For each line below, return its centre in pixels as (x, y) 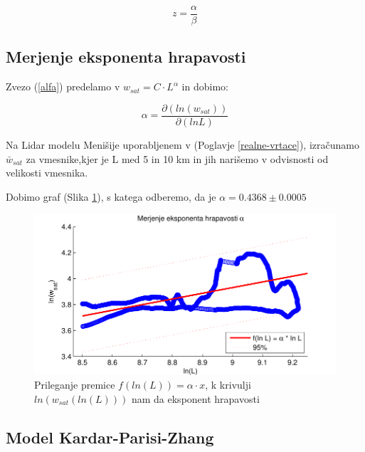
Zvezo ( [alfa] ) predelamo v (63, 86)
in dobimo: (205, 86)
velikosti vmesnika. (47, 173)
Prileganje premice (75, 385)
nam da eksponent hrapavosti (195, 398)
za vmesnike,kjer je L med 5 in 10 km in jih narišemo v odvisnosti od (177, 158)
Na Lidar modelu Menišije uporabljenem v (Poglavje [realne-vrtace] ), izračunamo (182, 144)
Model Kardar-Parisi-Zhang (110, 437)
